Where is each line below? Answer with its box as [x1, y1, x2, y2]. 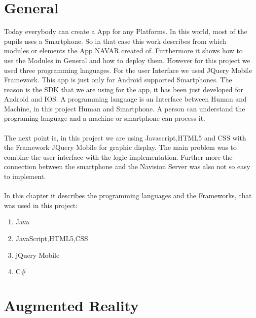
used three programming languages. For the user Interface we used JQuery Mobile [4, 65, 252, 75]
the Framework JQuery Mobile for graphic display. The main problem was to [4, 142, 237, 152]
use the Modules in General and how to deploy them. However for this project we [4, 55, 251, 65]
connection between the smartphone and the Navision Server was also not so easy [4, 161, 251, 172]
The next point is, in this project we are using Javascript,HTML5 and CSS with [4, 132, 246, 142]
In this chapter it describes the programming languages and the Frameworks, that [4, 190, 252, 201]
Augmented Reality [4, 295, 139, 315]
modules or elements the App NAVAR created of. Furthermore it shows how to [4, 45, 243, 56]
